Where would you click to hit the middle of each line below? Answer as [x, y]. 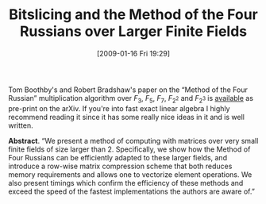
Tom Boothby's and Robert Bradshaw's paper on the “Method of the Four [128, 90]
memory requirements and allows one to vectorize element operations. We [130, 174]
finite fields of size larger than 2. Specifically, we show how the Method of [129, 149]
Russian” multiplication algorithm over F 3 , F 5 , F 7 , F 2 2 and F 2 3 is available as [131, 99]
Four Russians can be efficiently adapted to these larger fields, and [118, 157]
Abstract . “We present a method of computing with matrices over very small [133, 140]
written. [21, 125]
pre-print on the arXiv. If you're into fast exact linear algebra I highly [119, 108]
